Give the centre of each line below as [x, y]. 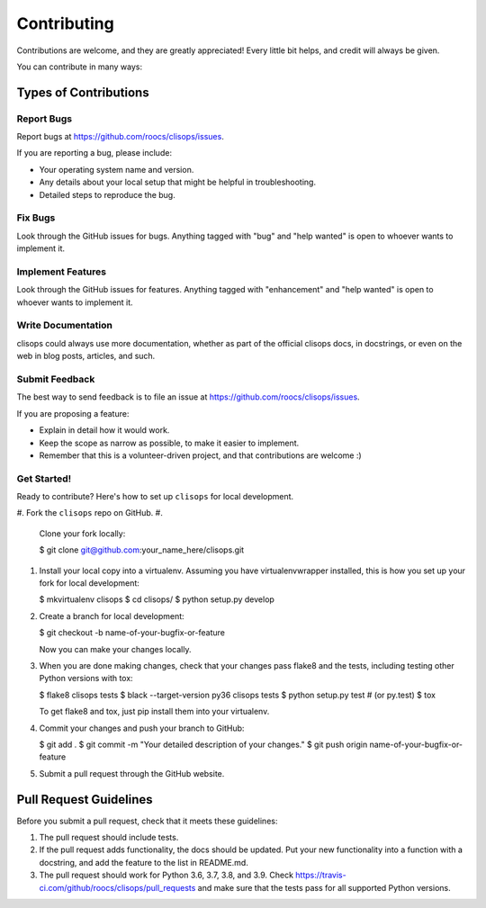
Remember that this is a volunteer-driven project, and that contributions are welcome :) [200, 455]
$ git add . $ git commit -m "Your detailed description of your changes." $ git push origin [203, 744]
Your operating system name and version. [117, 169]
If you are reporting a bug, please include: [94, 153]
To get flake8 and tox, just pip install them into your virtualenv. [154, 712]
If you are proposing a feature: [73, 413]
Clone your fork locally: [82, 533]
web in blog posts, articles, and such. [86, 356]
